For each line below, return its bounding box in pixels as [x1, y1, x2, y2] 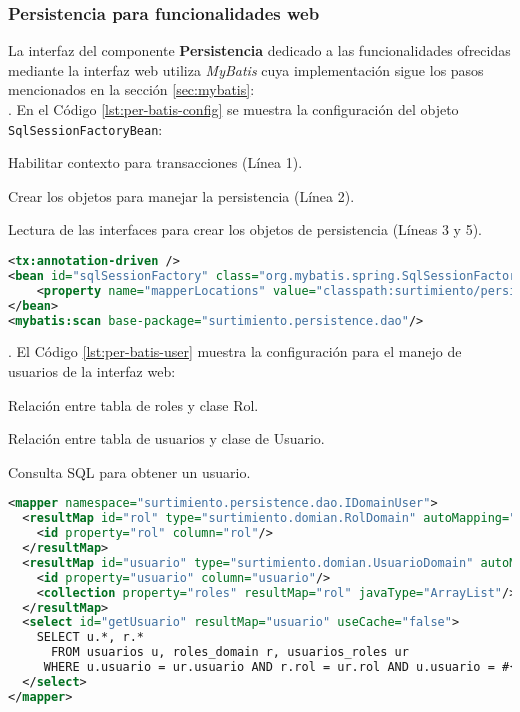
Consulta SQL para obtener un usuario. [8, 461, 251, 482]
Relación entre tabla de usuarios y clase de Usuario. [8, 428, 325, 449]
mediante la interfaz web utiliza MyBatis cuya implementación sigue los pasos [8, 59, 484, 80]
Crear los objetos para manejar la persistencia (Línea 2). [8, 185, 355, 206]
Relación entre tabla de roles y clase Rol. [8, 394, 259, 415]
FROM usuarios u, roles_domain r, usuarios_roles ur [50, 645, 409, 660]
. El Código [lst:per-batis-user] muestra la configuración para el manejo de [8, 341, 462, 362]
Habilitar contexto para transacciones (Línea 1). [8, 152, 303, 173]
